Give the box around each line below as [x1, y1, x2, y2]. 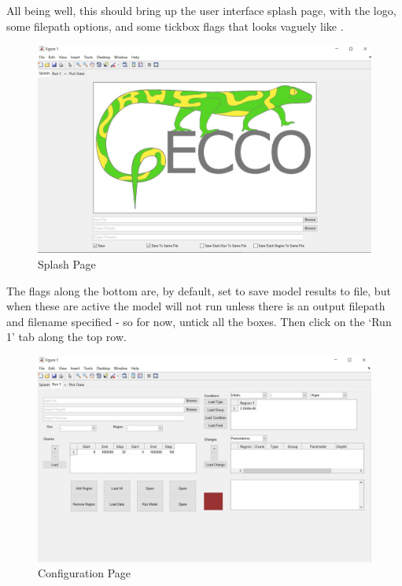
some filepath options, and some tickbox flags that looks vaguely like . [6, 17, 344, 34]
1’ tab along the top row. [6, 328, 127, 345]
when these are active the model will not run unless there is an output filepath [6, 298, 385, 314]
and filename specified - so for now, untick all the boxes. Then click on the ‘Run [6, 313, 392, 329]
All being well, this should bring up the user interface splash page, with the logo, [6, 2, 396, 18]
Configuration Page [38, 565, 131, 581]
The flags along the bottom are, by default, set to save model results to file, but [6, 282, 391, 299]
